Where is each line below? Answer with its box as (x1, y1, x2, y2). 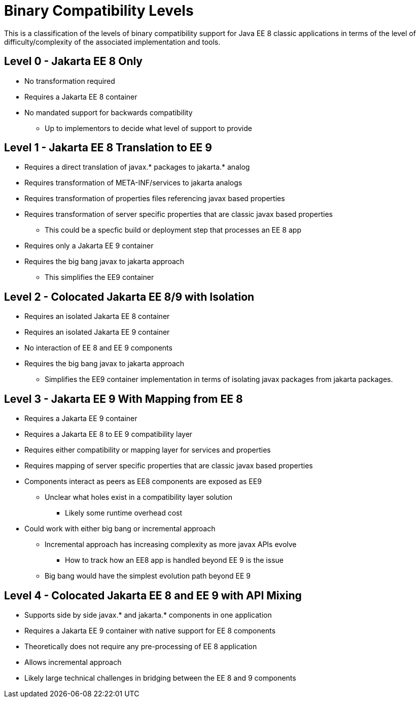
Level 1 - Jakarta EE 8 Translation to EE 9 (4, 141, 212, 154)
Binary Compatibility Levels (4, 2, 194, 19)
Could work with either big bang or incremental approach (24, 524, 216, 533)
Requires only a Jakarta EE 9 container (24, 241, 154, 250)
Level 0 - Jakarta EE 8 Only (4, 55, 143, 68)
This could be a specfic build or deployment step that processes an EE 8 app (45, 226, 301, 235)
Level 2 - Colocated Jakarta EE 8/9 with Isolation (4, 290, 255, 303)
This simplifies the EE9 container (45, 273, 154, 282)
